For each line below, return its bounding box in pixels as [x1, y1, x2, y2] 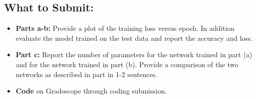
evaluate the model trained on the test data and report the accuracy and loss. [15, 32, 253, 43]
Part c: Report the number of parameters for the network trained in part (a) [15, 49, 253, 60]
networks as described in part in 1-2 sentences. [15, 69, 158, 79]
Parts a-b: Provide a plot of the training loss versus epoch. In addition [15, 23, 235, 33]
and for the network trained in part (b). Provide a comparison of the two [15, 59, 239, 69]
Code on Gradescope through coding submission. [15, 86, 167, 96]
